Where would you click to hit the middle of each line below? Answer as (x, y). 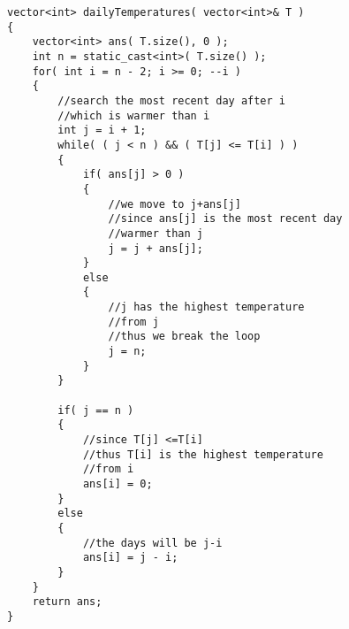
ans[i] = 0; (118, 484)
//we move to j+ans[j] (174, 204)
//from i (108, 469)
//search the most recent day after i (171, 100)
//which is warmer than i (134, 115)
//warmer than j (156, 233)
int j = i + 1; (102, 130)
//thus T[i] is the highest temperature (203, 454)
